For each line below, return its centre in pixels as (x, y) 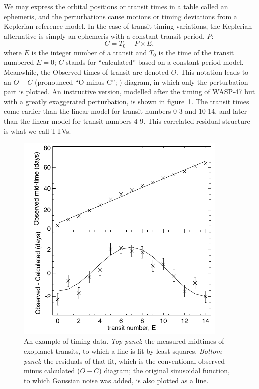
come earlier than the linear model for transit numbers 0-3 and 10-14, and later (126, 111)
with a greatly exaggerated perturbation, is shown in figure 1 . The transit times (127, 101)
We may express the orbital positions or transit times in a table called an (116, 6)
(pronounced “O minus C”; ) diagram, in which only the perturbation (141, 81)
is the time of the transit (196, 52)
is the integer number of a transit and (89, 52)
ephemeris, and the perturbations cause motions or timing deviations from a (121, 16)
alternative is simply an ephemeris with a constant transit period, (104, 35)
